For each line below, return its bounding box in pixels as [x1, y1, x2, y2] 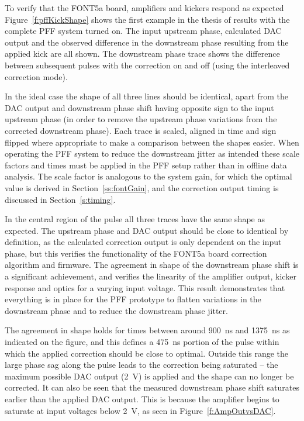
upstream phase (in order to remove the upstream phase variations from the [5, 113, 277, 125]
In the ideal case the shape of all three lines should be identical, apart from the [5, 90, 288, 102]
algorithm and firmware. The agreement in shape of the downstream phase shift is [5, 258, 299, 271]
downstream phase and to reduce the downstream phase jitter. [5, 304, 228, 316]
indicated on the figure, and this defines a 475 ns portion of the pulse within [5, 336, 279, 348]
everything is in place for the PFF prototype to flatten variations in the [5, 293, 261, 305]
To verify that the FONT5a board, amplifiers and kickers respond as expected [5, 2, 284, 13]
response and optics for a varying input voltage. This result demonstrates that [5, 281, 285, 294]
